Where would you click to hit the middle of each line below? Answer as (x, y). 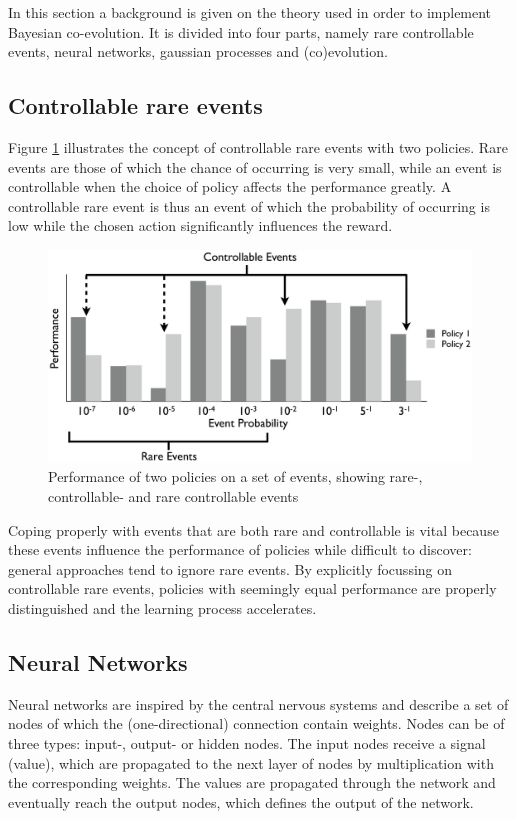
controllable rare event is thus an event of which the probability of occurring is (249, 205)
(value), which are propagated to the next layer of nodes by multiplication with (251, 762)
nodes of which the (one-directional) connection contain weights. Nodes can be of (256, 723)
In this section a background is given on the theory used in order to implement (250, 12)
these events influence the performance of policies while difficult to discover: (240, 549)
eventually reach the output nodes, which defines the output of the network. (241, 801)
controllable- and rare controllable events (173, 495)
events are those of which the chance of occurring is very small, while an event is (255, 166)
